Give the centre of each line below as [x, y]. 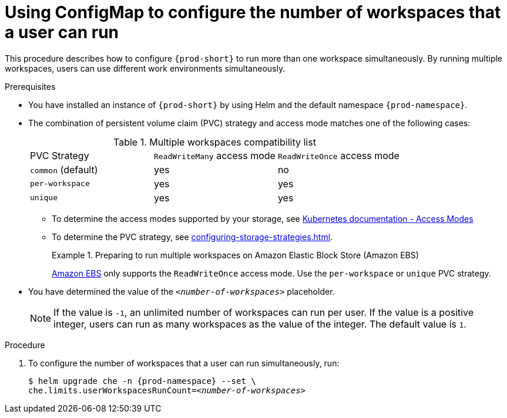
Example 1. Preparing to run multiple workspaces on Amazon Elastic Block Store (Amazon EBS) [235, 255]
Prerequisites [30, 86]
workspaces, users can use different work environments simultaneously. [145, 68]
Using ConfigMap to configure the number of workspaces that [253, 12]
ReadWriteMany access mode [214, 155]
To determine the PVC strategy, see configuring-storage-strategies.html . [192, 237]
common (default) [64, 169]
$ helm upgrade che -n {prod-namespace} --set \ [142, 381]
